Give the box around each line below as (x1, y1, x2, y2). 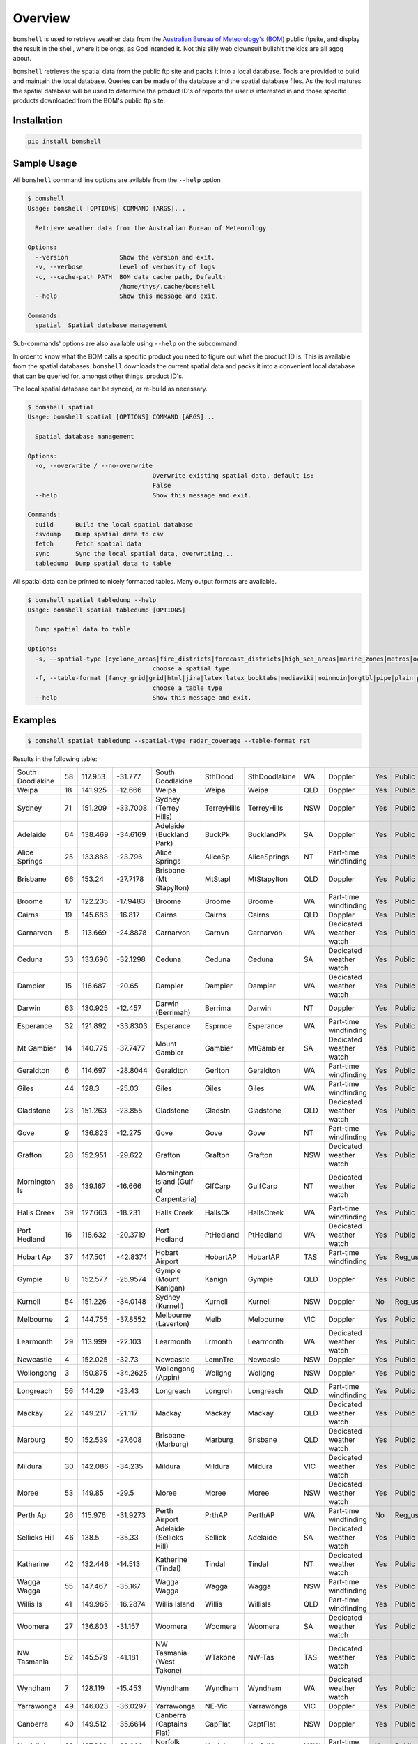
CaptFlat (247, 1720, 276, 1729)
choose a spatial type (152, 664, 230, 672)
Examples (13, 714, 57, 726)
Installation (13, 114, 63, 126)
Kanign (204, 1275, 228, 1284)
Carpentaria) (155, 1194, 198, 1204)
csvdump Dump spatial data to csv (35, 530, 164, 539)
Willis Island (155, 1600, 195, 1609)
